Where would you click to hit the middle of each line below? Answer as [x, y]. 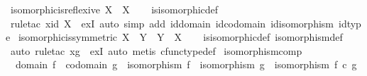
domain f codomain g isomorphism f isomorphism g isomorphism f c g [186, 64]
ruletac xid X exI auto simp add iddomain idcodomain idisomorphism [172, 23]
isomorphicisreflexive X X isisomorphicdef [114, 9]
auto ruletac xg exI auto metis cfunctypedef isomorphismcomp [156, 50]
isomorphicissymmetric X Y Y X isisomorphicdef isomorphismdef [180, 37]
